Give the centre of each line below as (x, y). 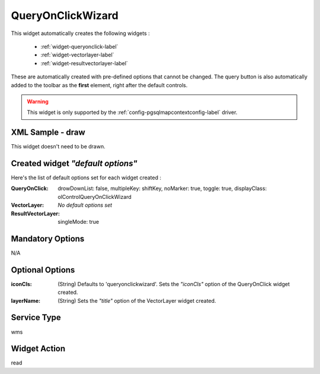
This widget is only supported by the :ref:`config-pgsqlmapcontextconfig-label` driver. (132, 112)
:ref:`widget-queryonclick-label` (79, 46)
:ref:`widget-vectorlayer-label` (77, 55)
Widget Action (38, 349)
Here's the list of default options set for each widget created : (86, 178)
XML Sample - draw (48, 133)
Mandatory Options (48, 238)
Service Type (36, 318)
